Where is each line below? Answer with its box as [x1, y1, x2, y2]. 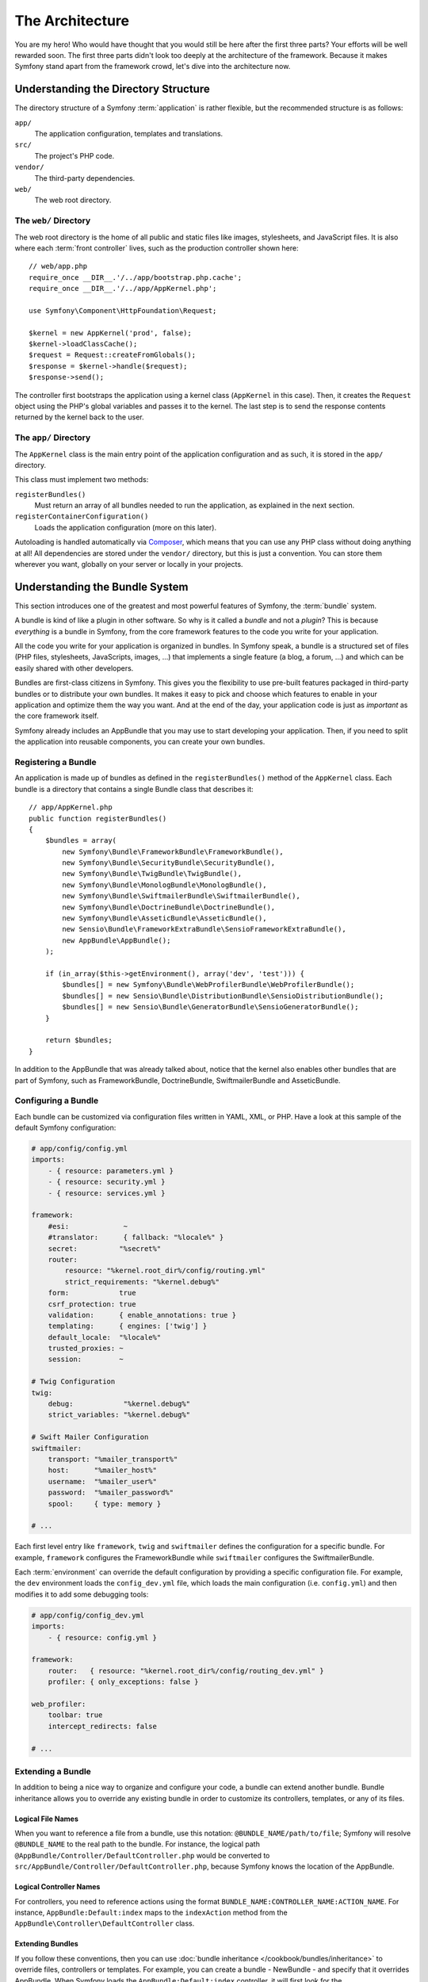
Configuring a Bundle [14, 1095, 99, 1106]
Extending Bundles [14, 1939, 78, 1949]
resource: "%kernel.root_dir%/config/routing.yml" [64, 1266, 266, 1276]
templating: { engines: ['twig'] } [48, 1322, 208, 1331]
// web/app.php [29, 262, 88, 271]
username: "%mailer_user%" [48, 1477, 158, 1486]
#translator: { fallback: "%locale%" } [48, 1233, 224, 1242]
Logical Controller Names [14, 1882, 101, 1892]
